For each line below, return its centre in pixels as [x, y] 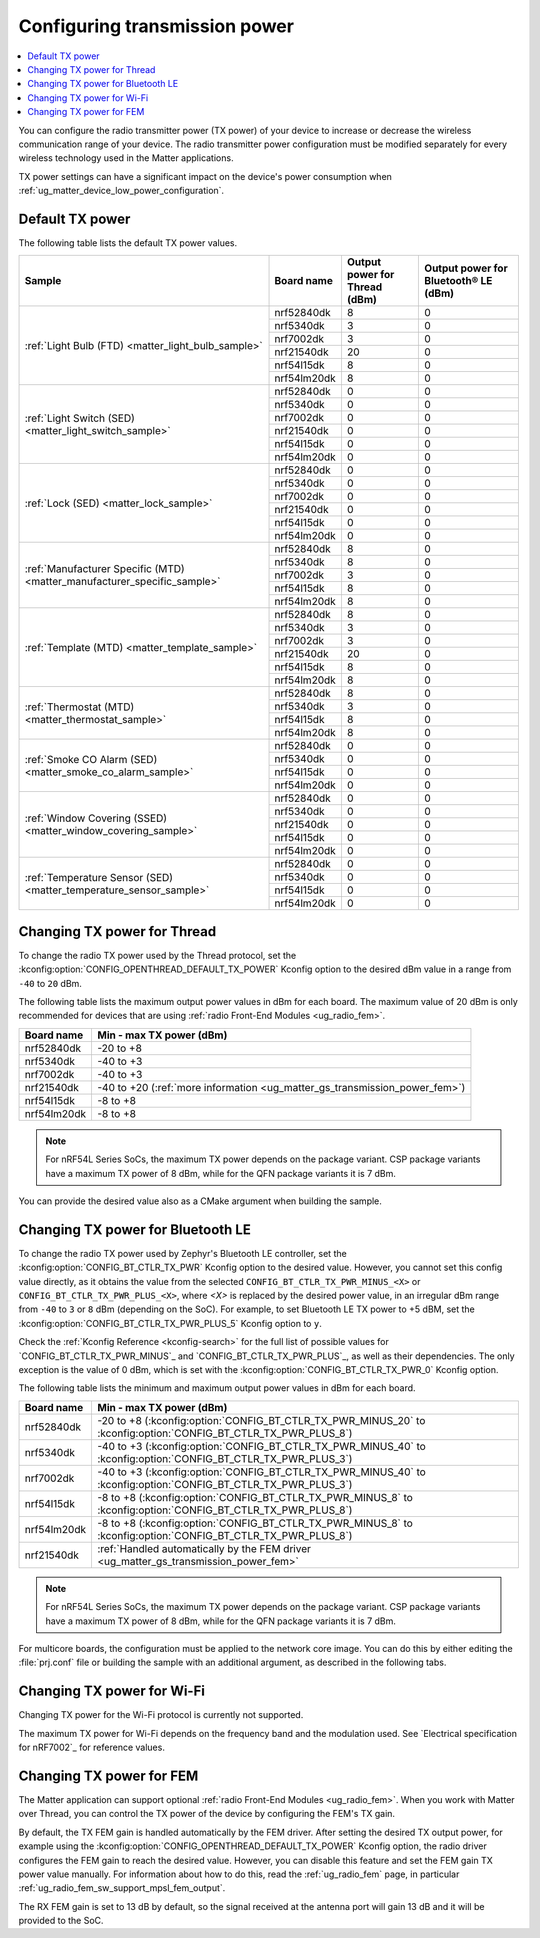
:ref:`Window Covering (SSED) [96, 818]
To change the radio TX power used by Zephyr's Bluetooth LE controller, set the [182, 1253]
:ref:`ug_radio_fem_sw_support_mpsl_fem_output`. [122, 1888]
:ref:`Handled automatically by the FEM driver [204, 1548]
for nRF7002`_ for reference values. [91, 1747]
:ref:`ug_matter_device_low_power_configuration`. [121, 191]
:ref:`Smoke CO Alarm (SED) [91, 759]
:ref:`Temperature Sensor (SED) [99, 877]
